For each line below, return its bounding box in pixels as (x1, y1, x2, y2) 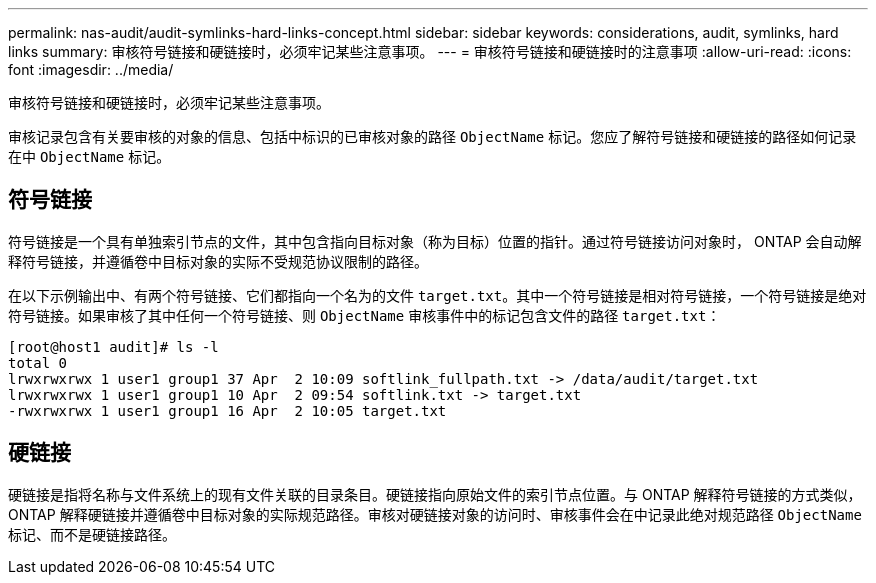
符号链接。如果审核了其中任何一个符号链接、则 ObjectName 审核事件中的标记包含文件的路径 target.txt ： (8, 306, 721, 324)
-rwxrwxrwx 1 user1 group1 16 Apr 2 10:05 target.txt (8, 402, 447, 419)
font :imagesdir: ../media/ (8, 61, 174, 78)
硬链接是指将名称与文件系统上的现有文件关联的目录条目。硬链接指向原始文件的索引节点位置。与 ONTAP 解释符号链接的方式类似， (8, 485, 862, 503)
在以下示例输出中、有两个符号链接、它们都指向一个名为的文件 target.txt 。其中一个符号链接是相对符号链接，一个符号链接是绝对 (8, 286, 867, 304)
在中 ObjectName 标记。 (8, 148, 171, 165)
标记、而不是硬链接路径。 (8, 525, 176, 543)
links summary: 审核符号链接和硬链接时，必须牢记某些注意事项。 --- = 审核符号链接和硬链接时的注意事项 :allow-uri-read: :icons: (8, 43, 852, 60)
